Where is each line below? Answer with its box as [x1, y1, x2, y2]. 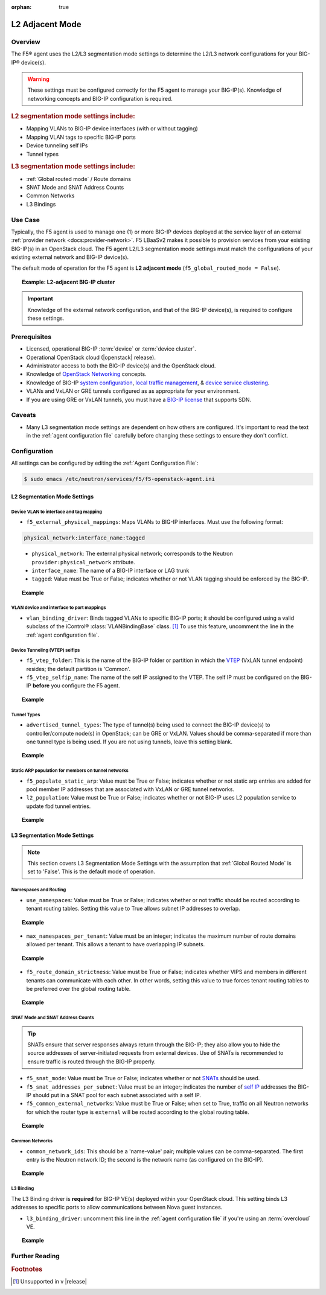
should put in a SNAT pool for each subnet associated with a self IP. [32, 1092, 202, 1099]
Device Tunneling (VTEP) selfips [11, 647, 80, 653]
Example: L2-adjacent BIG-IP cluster [22, 278, 115, 285]
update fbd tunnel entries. [26, 803, 91, 810]
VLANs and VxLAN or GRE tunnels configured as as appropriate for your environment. [26, 387, 240, 395]
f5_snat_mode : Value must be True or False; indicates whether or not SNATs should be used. [26, 1075, 260, 1082]
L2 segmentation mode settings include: [11, 112, 135, 121]
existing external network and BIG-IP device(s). [11, 253, 129, 261]
